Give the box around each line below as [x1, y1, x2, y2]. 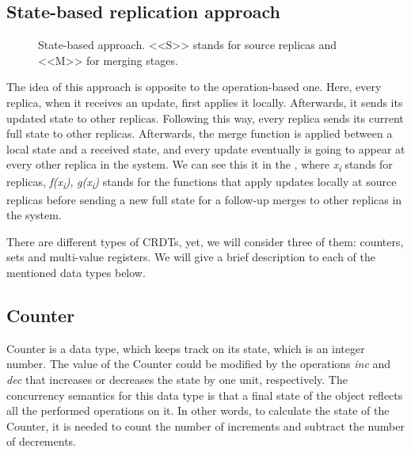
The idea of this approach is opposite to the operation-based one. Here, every [6, 78, 382, 95]
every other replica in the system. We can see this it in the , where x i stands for [6, 156, 393, 175]
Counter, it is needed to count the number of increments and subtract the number [6, 417, 405, 434]
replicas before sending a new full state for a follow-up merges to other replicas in [6, 191, 402, 207]
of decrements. [6, 433, 76, 450]
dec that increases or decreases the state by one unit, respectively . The [6, 370, 348, 387]
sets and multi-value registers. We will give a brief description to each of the [6, 249, 376, 265]
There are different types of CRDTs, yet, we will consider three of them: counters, [6, 233, 404, 249]
